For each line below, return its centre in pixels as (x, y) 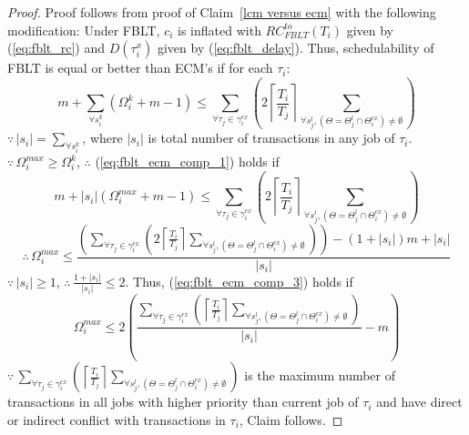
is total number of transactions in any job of (271, 138)
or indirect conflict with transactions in (117, 419)
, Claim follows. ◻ (291, 419)
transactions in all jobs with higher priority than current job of (183, 402)
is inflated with (219, 30)
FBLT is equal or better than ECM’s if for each (140, 68)
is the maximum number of (320, 375)
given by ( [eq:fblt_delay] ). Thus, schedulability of (296, 48)
